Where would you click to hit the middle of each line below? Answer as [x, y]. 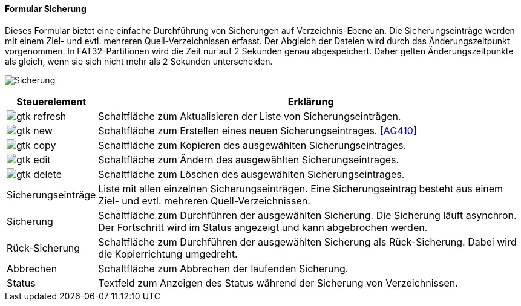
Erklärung [311, 101]
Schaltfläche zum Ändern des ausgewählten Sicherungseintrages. [249, 159]
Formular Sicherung [46, 9]
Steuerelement [51, 101]
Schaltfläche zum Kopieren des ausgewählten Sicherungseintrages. [252, 145]
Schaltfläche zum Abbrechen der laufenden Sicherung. [223, 268]
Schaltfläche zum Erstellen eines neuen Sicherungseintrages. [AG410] [257, 130]
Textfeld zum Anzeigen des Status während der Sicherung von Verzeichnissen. [278, 283]
